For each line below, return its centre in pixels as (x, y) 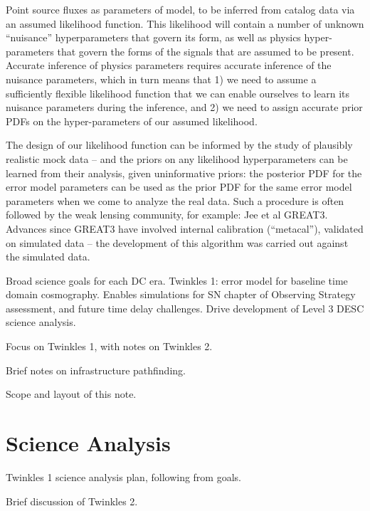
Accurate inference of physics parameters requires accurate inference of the (169, 65)
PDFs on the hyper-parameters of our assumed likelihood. (132, 121)
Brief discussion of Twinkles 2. (72, 501)
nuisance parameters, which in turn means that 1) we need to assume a (161, 79)
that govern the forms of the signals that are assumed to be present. (206, 51)
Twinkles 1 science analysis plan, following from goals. (123, 476)
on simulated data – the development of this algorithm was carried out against (177, 242)
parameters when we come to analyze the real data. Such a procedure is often (175, 200)
